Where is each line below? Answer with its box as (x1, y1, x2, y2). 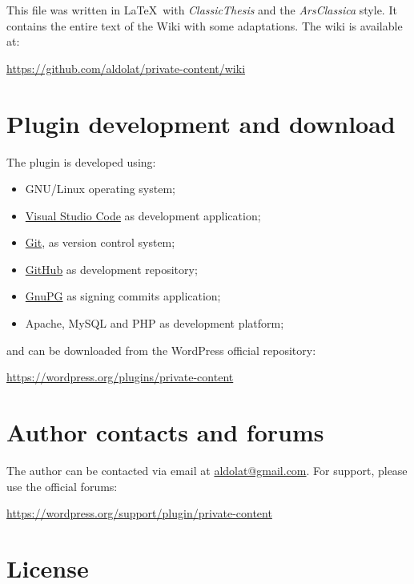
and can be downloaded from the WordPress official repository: (6, 341, 316, 358)
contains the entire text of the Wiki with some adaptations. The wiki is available (6, 17, 403, 34)
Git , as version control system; (25, 234, 175, 251)
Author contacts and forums (6, 416, 324, 449)
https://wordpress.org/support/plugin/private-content (6, 505, 272, 522)
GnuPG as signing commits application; (25, 288, 221, 304)
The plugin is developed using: (6, 153, 156, 170)
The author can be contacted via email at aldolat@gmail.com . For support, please (6, 461, 408, 478)
